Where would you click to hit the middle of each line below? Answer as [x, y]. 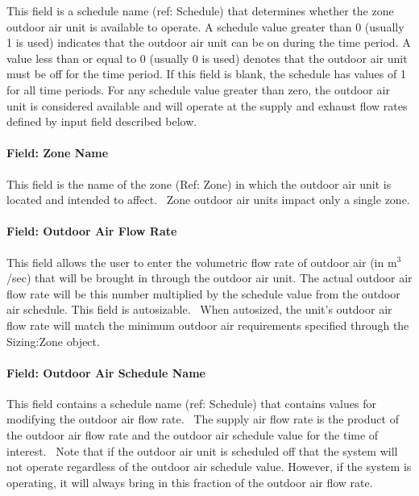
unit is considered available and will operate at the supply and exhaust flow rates [207, 105]
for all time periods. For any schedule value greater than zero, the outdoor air [198, 89]
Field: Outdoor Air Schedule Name [106, 372]
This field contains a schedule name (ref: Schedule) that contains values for [191, 403]
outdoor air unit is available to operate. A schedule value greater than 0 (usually [205, 26]
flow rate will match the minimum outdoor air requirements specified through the [208, 325]
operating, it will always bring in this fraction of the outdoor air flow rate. [190, 482]
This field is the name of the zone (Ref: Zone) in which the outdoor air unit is [199, 183]
